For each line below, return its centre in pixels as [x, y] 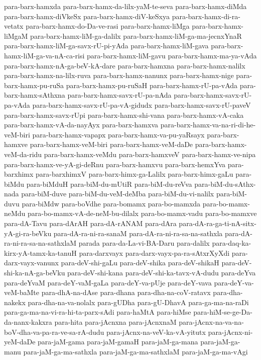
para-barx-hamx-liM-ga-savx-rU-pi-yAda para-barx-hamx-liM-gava [106, 46]
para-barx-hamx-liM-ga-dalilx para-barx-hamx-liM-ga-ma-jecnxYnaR [136, 35]
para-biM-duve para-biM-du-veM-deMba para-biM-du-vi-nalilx [118, 194]
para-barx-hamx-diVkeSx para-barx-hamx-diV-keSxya [87, 16]
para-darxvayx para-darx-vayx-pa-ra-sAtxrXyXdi [154, 253]
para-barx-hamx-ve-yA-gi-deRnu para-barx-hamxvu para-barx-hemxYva [115, 164]
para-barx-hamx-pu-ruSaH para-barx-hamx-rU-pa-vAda [152, 85]
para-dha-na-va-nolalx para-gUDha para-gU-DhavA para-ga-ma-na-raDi [138, 302]
